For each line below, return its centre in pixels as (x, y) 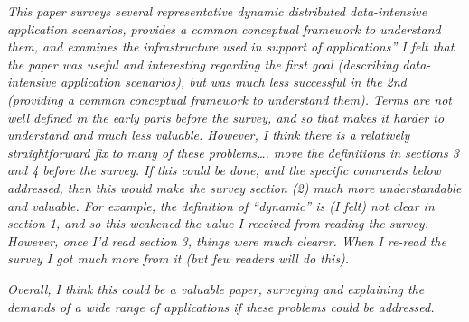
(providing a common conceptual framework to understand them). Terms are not (230, 99)
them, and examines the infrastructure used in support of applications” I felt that (231, 46)
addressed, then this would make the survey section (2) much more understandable (234, 187)
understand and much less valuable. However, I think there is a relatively (209, 135)
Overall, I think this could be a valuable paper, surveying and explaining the (216, 288)
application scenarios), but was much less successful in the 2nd (234, 82)
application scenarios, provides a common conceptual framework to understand (224, 28)
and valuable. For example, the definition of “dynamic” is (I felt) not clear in (221, 205)
